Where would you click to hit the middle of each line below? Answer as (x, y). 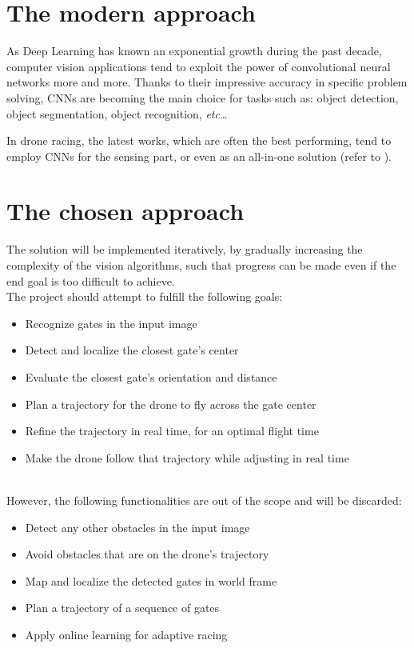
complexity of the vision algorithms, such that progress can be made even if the (201, 265)
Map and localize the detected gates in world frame (151, 580)
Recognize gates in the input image (111, 323)
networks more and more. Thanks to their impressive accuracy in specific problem (207, 82)
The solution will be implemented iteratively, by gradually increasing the (185, 249)
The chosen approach (125, 211)
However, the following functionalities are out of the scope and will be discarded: (204, 500)
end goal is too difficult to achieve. (91, 280)
